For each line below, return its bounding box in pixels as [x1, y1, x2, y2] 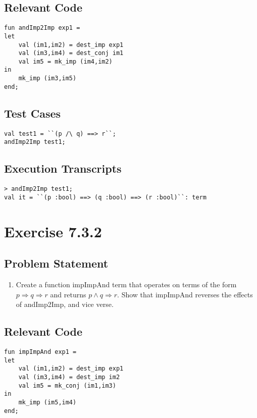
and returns [50, 289, 86, 299]
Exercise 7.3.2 [4, 221, 102, 241]
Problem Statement [4, 255, 109, 271]
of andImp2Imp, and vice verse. [16, 299, 114, 309]
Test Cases [4, 105, 61, 121]
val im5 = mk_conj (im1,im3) [18, 382, 116, 389]
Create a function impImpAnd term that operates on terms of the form [16, 279, 237, 290]
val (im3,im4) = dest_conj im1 [18, 49, 124, 57]
